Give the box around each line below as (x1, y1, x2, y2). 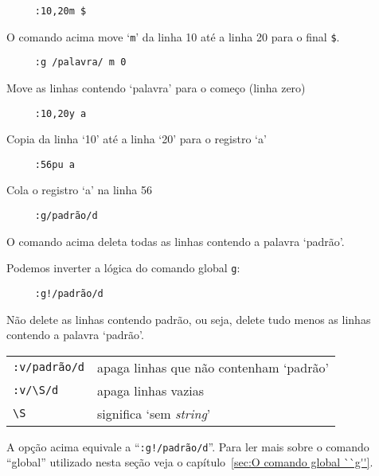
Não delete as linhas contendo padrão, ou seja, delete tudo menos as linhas (6, 310, 371, 327)
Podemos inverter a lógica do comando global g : (6, 259, 240, 276)
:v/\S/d (13, 384, 59, 397)
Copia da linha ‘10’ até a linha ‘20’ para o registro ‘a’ (6, 131, 267, 147)
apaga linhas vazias (97, 380, 204, 400)
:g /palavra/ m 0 (34, 57, 127, 68)
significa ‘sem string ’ (97, 404, 211, 423)
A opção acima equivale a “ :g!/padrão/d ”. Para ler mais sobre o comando (6, 438, 369, 455)
